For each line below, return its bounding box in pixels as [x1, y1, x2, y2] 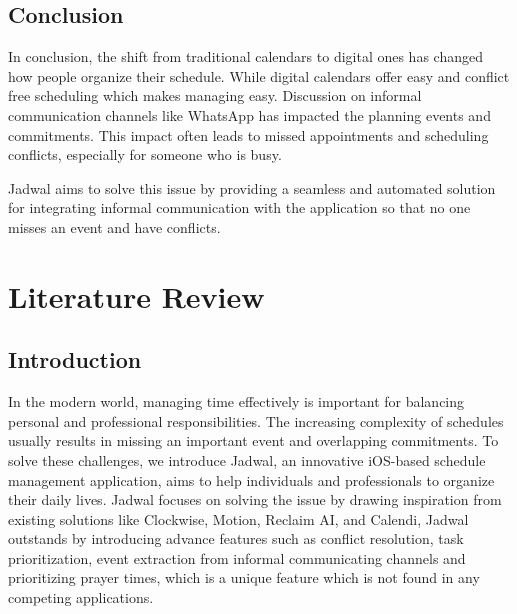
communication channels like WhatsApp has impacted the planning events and [8, 104, 491, 125]
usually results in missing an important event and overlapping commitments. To [8, 430, 499, 451]
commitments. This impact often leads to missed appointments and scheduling [8, 124, 489, 145]
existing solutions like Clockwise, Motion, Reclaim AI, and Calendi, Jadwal [8, 508, 469, 529]
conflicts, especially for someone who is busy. [8, 144, 282, 165]
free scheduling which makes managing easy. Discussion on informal [8, 85, 422, 106]
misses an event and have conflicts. [8, 216, 221, 237]
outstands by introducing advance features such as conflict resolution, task [8, 528, 464, 549]
